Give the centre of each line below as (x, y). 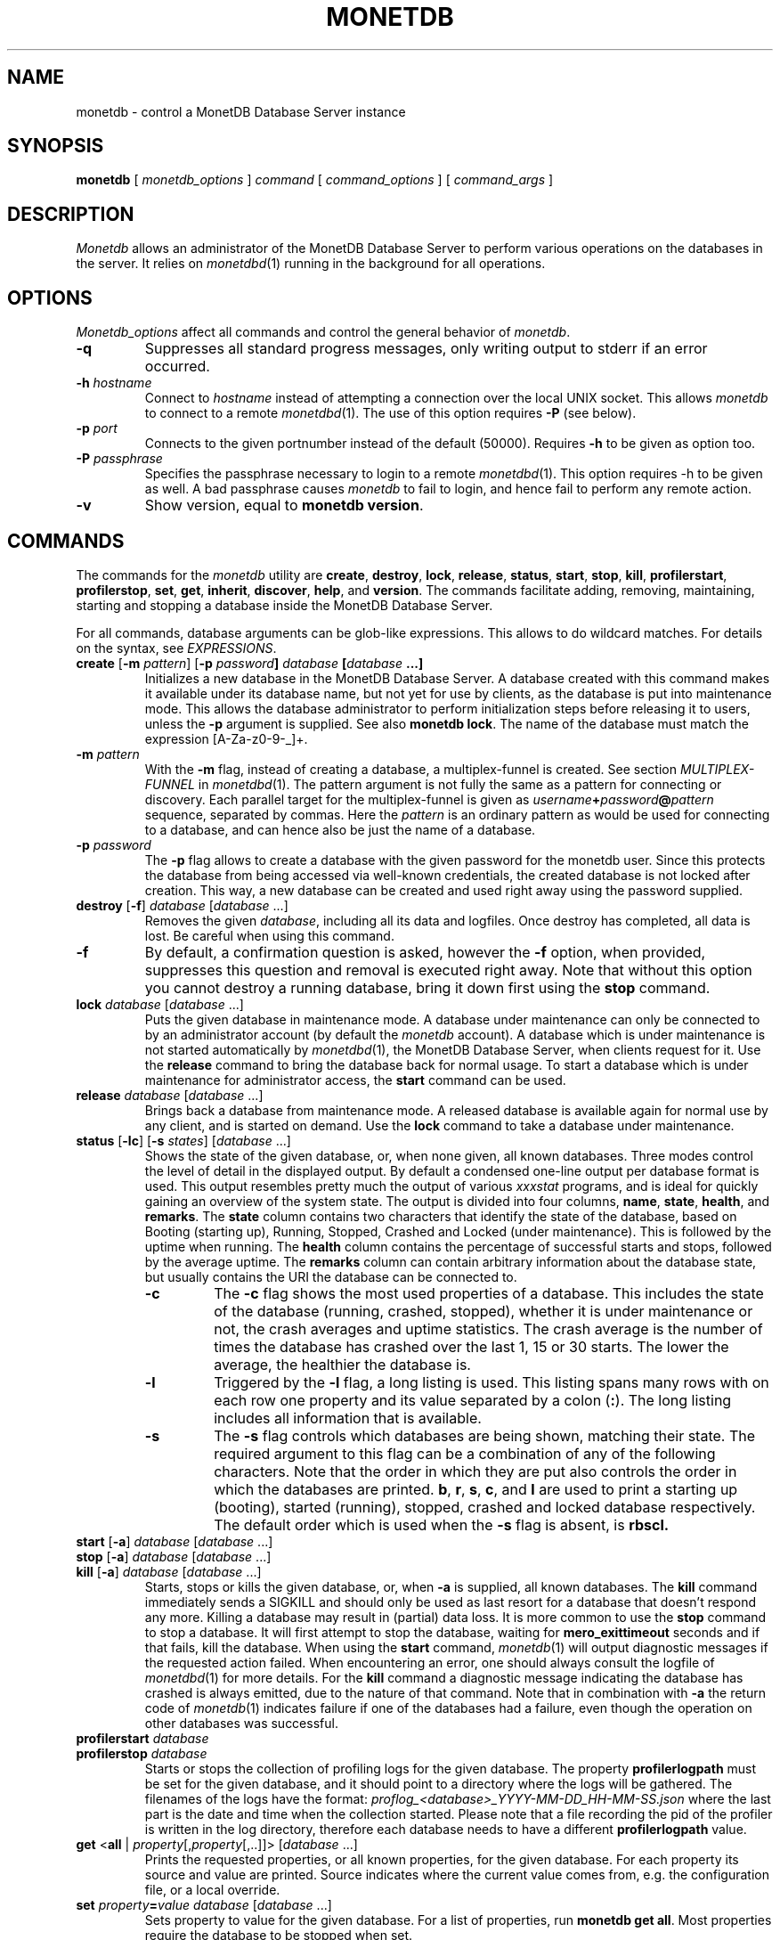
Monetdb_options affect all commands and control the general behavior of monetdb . (323, 332)
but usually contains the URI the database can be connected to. (331, 1276)
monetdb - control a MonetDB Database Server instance (241, 111)
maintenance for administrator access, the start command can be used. (355, 1080)
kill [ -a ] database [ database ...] (169, 1571)
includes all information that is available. (348, 1418)
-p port (97, 428)
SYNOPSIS (56, 146)
